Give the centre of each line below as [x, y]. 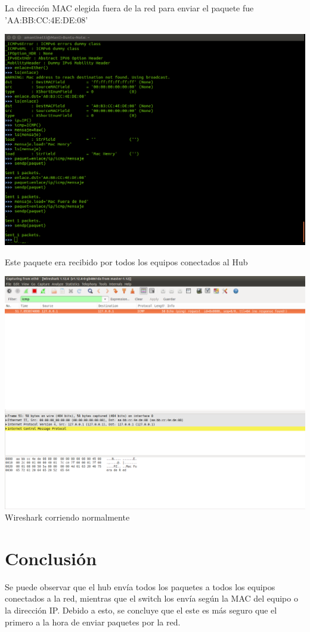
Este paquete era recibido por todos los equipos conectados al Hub [126, 261]
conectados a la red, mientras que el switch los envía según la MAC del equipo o [151, 598]
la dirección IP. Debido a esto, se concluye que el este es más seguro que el [141, 610]
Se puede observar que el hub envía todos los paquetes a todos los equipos [140, 586]
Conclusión [51, 558]
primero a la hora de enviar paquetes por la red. [93, 622]
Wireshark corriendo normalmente [67, 517]
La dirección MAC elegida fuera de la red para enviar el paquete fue [129, 8]
